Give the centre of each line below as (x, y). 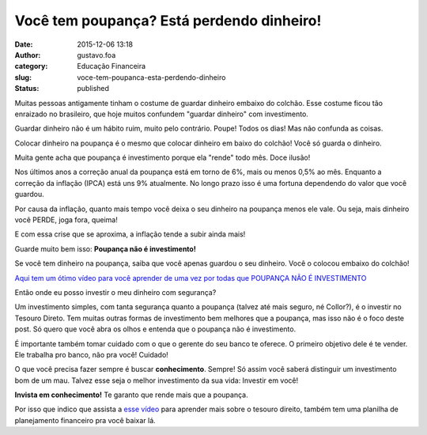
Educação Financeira (111, 66)
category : (31, 66)
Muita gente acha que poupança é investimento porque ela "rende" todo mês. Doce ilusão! (162, 157)
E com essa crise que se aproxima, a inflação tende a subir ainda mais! (130, 234)
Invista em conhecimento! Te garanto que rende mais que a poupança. (131, 395)
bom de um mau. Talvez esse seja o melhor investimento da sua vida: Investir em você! (157, 380)
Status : (27, 89)
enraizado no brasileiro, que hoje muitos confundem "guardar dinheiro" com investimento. (161, 114)
